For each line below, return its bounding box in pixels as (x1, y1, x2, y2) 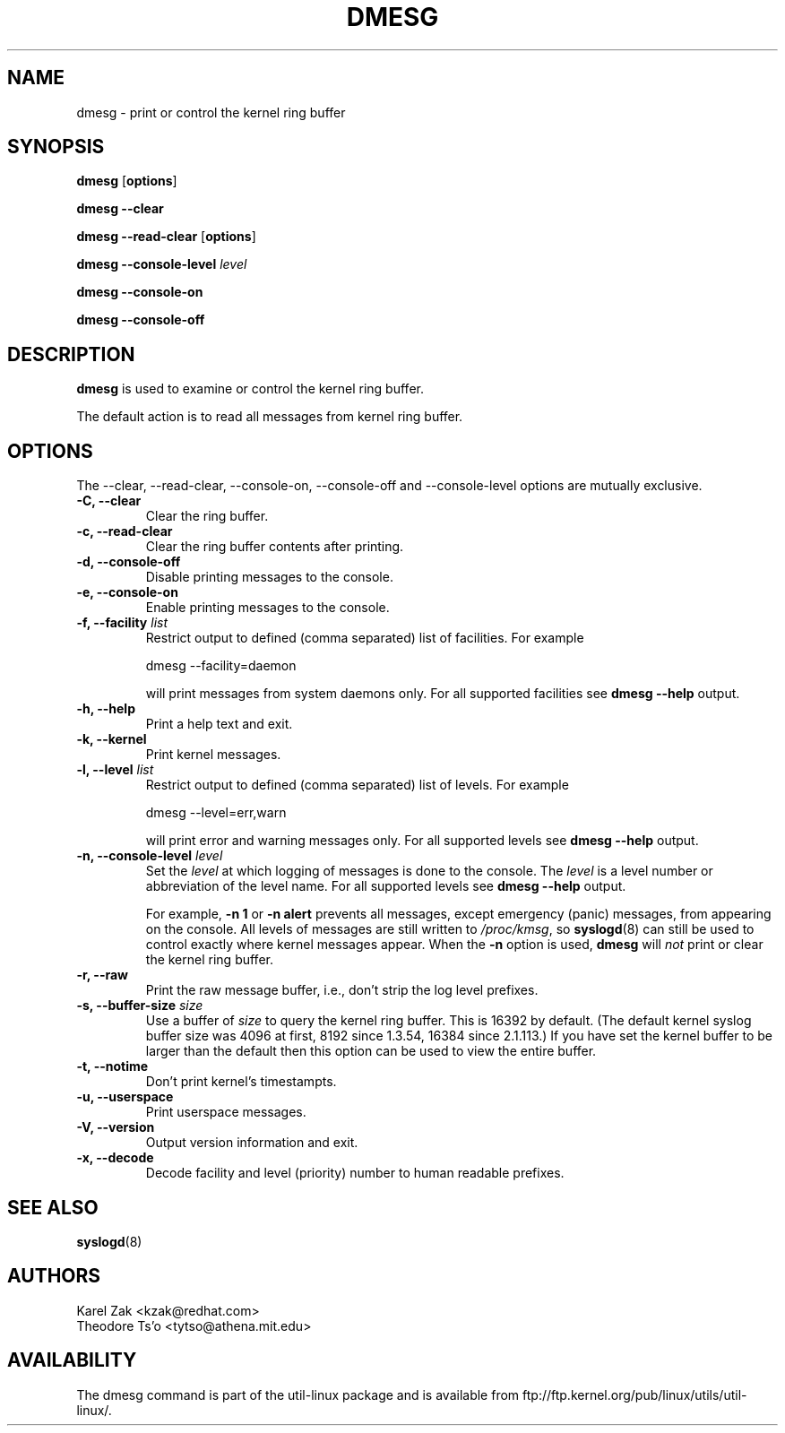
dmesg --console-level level (76, 256, 247, 272)
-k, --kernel (76, 731, 147, 747)
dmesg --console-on (76, 284, 203, 300)
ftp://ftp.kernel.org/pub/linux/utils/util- (522, 1386, 747, 1403)
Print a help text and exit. (145, 716, 293, 732)
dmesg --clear (76, 201, 164, 217)
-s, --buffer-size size (76, 997, 203, 1014)
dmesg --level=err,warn (145, 805, 287, 821)
